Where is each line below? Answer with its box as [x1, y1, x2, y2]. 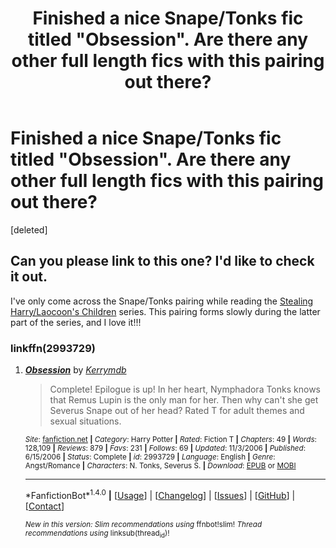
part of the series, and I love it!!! [10, 316, 142, 328]
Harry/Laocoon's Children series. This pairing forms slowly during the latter [10, 305, 321, 317]
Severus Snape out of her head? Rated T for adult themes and [49, 405, 305, 417]
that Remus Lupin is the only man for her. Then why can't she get [49, 394, 319, 406]
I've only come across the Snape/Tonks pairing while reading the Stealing [10, 295, 314, 307]
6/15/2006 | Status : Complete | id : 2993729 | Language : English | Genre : [24, 452, 276, 462]
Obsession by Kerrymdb [24, 364, 127, 376]
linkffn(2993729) [10, 341, 96, 355]
